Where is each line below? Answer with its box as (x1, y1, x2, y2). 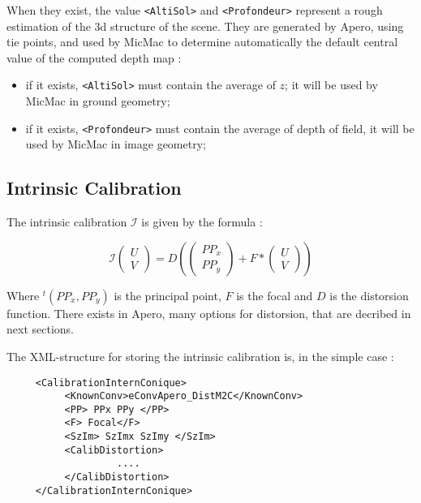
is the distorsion (329, 286, 409, 303)
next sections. (6, 320, 74, 337)
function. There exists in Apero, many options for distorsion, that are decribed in (6, 304, 411, 321)
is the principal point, (114, 286, 221, 303)
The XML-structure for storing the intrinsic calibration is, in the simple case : (6, 347, 394, 364)
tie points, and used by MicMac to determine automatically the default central (6, 33, 398, 50)
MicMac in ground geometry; (25, 92, 170, 110)
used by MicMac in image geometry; (25, 135, 206, 153)
